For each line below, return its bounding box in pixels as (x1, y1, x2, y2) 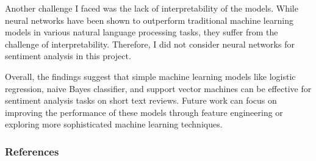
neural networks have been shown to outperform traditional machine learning (5, 13, 293, 26)
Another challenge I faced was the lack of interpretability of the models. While (5, 2, 298, 14)
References (5, 143, 59, 159)
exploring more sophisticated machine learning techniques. (5, 118, 223, 131)
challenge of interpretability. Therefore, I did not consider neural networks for (5, 37, 295, 50)
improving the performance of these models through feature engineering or (5, 106, 283, 118)
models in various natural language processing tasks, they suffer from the (5, 26, 278, 38)
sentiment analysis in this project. (5, 49, 131, 62)
